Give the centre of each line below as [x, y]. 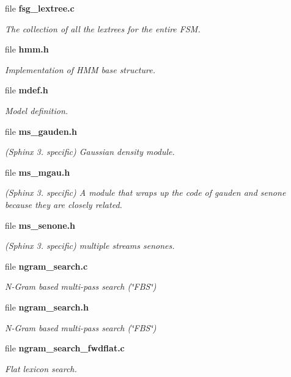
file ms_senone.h [40, 225]
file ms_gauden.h [41, 131]
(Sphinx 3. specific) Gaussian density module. [90, 152]
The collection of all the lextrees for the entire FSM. [103, 28]
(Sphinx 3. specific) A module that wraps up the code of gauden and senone [145, 192]
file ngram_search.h [47, 307]
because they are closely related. [64, 204]
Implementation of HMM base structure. [80, 69]
